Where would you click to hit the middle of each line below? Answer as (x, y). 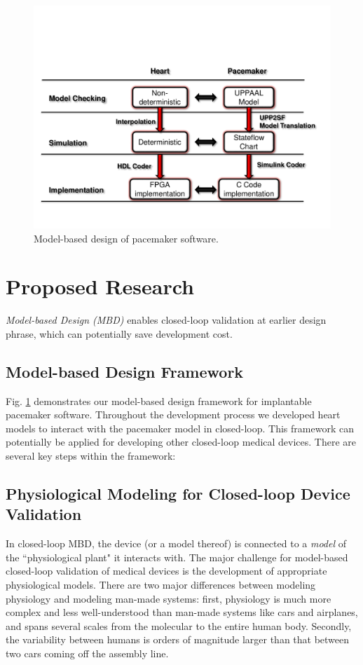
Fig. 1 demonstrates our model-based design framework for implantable (159, 400)
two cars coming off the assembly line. (87, 653)
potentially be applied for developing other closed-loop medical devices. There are (181, 442)
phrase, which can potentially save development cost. (119, 333)
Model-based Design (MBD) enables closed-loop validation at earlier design (166, 320)
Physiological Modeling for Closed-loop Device (178, 494)
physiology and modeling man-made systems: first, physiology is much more (169, 598)
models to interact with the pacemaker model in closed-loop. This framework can (180, 428)
